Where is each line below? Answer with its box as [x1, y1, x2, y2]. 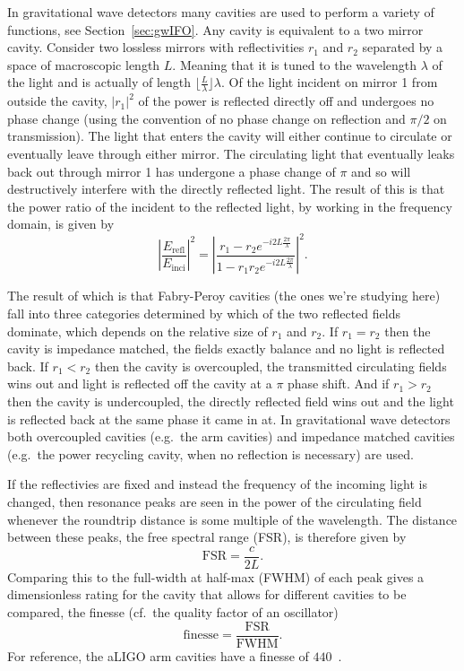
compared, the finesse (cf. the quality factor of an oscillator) [7, 603, 339, 622]
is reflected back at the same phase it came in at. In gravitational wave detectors [7, 409, 451, 428]
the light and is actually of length [7, 73, 192, 91]
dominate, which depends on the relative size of [7, 321, 268, 340]
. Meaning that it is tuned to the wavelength [172, 55, 417, 74]
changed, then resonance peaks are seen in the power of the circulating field [7, 492, 422, 510]
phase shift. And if [288, 374, 390, 393]
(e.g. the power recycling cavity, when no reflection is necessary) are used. [7, 444, 414, 463]
